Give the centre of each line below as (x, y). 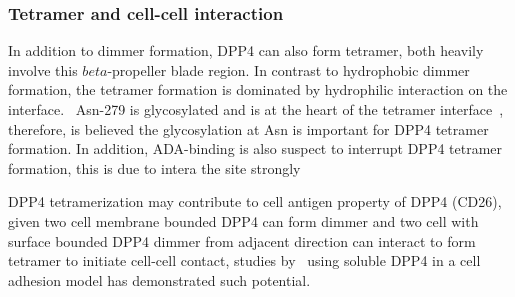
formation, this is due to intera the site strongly (154, 167)
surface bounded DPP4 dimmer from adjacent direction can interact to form (242, 240)
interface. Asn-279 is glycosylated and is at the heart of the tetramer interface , (256, 109)
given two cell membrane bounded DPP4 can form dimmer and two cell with (243, 220)
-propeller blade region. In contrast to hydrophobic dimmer (288, 69)
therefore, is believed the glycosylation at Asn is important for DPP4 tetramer (248, 128)
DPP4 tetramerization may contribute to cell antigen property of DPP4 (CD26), (255, 201)
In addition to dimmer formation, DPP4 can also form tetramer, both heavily (246, 50)
